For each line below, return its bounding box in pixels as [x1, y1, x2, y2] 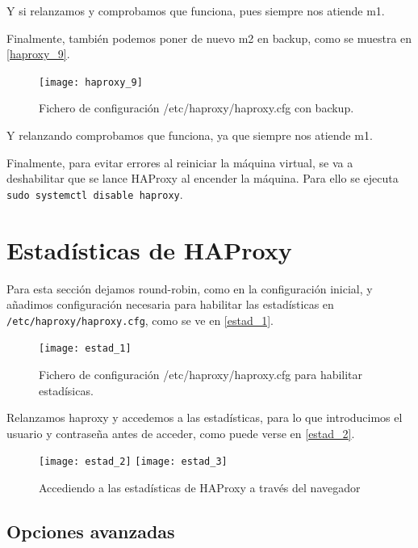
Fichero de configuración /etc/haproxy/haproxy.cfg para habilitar [39, 366, 363, 383]
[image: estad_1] [39, 343, 132, 355]
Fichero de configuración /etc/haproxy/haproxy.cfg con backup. [39, 99, 354, 116]
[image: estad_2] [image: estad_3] [39, 456, 228, 468]
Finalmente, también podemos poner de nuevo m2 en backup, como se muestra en [6, 29, 412, 46]
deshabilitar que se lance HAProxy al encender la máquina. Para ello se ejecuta [6, 170, 399, 187]
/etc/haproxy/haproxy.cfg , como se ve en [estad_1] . [6, 311, 274, 328]
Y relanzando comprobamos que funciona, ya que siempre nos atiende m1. [6, 127, 373, 144]
